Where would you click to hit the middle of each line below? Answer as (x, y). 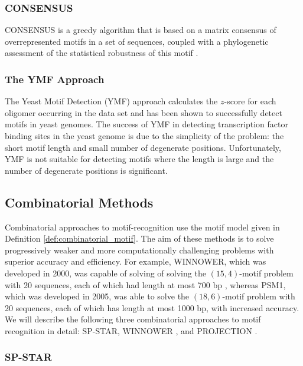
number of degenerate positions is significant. (86, 170)
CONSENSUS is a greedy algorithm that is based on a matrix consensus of (141, 30)
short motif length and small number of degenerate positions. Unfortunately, (143, 147)
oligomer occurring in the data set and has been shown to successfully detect (144, 112)
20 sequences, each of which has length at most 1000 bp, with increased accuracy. (152, 307)
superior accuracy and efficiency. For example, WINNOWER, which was (136, 261)
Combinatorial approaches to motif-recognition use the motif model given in (142, 227)
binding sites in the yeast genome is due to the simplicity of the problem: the (144, 136)
